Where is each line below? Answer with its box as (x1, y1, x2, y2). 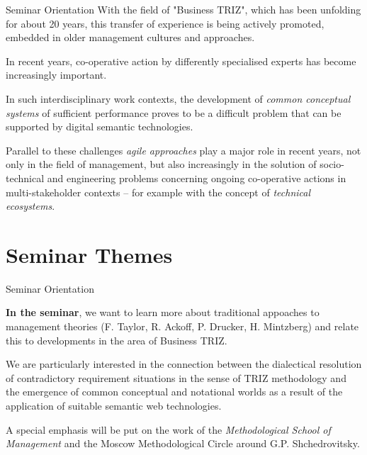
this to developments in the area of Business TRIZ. (6, 332, 227, 347)
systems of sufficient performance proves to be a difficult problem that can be (6, 105, 341, 120)
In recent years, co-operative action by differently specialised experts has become (6, 53, 356, 68)
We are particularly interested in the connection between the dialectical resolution (6, 356, 362, 371)
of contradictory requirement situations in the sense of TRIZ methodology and (6, 370, 346, 385)
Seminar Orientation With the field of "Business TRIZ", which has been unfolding (6, 2, 361, 16)
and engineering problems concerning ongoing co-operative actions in (47, 170, 346, 185)
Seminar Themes (6, 240, 173, 269)
